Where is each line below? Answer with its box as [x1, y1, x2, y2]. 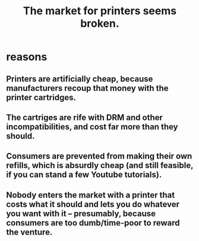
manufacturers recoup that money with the [6, 83, 169, 93]
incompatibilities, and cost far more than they [6, 122, 178, 132]
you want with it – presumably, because [6, 208, 156, 218]
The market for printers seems [23, 4, 177, 18]
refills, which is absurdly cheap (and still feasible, [6, 160, 194, 170]
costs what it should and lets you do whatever [6, 199, 180, 209]
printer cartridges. [6, 92, 76, 102]
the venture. [6, 227, 53, 237]
